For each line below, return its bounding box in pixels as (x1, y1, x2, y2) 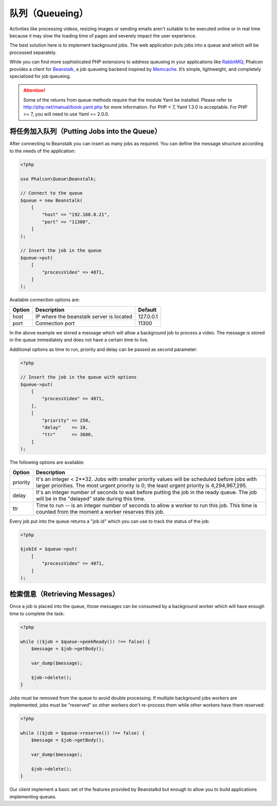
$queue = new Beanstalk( (20, 198, 83, 203)
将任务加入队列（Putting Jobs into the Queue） (9, 127, 162, 136)
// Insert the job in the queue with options (20, 375, 137, 380)
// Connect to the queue (20, 190, 83, 196)
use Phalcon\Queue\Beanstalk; (20, 176, 96, 182)
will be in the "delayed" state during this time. (36, 495, 146, 502)
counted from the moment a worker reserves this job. (36, 508, 165, 515)
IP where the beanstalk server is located (35, 313, 133, 320)
